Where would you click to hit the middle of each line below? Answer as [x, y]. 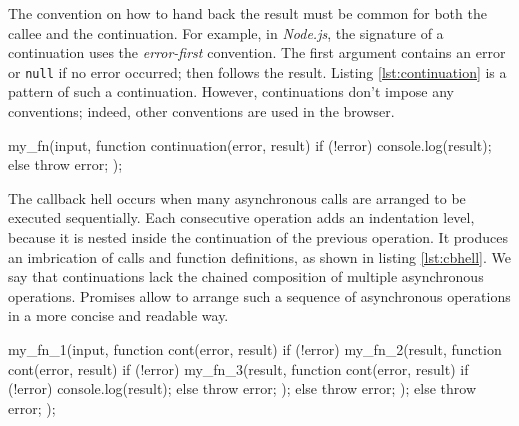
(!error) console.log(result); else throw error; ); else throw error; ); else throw [242, 388]
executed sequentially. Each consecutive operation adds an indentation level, [241, 217]
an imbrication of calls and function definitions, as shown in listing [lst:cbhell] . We [260, 256]
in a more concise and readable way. [118, 315]
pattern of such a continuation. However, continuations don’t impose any [231, 91]
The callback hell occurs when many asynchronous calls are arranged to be [237, 197]
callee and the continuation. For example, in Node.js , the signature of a [226, 32]
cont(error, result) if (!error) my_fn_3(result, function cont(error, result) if [238, 368]
